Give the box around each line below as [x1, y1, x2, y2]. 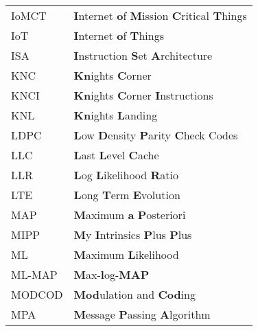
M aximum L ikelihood [73, 247, 179, 262]
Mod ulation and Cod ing [73, 286, 196, 302]
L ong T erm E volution [73, 187, 180, 203]
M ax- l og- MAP [73, 266, 150, 282]
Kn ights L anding [73, 107, 158, 123]
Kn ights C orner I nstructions [73, 87, 213, 103]
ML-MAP [11, 266, 58, 282]
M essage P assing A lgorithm [73, 306, 211, 322]
